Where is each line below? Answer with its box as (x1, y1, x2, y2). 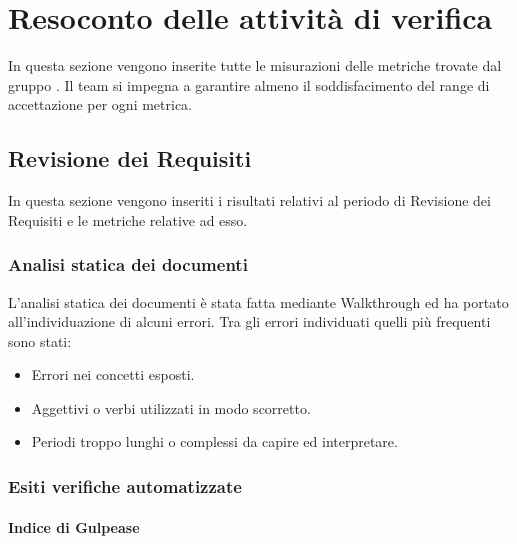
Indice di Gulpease (8, 516, 140, 537)
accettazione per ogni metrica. (8, 94, 193, 115)
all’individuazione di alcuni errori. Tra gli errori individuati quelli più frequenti (8, 311, 491, 332)
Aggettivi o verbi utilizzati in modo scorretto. (31, 397, 311, 418)
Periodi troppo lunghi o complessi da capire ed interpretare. (31, 431, 398, 452)
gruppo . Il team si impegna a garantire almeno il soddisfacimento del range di (8, 74, 490, 95)
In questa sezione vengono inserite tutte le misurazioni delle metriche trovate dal (8, 55, 502, 76)
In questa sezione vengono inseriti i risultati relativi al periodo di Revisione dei (8, 190, 491, 211)
